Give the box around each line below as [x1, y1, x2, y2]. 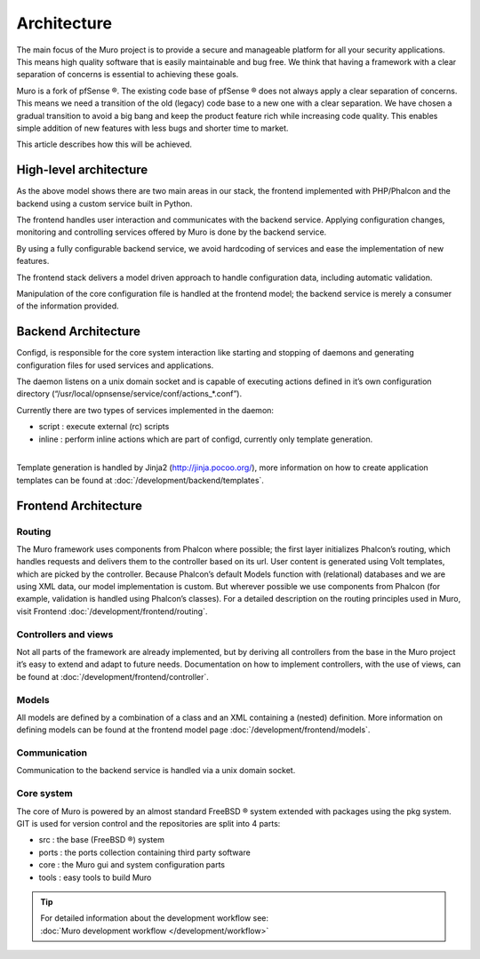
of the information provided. [16, 300, 119, 311]
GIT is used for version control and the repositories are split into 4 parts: [16, 818, 281, 828]
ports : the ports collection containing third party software [38, 847, 251, 858]
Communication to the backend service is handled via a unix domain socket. [16, 765, 296, 776]
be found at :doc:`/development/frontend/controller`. [16, 671, 209, 682]
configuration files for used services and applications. [16, 360, 214, 371]
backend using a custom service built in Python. [16, 198, 193, 209]
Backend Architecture [16, 324, 141, 340]
